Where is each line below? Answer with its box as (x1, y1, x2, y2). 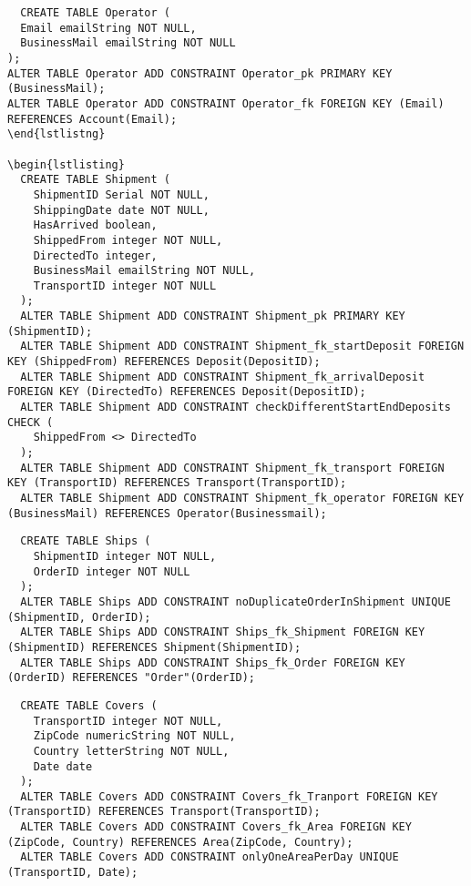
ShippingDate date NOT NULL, (33, 203, 210, 217)
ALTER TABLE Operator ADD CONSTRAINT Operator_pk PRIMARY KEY (7, 66, 393, 80)
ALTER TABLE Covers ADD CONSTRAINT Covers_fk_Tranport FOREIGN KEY (20, 789, 438, 803)
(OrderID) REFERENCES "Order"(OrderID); (7, 671, 256, 685)
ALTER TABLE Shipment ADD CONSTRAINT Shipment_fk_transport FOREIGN (20, 461, 445, 474)
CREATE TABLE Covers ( (20, 698, 158, 712)
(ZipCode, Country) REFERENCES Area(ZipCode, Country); (7, 835, 353, 849)
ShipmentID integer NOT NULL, (33, 549, 217, 563)
